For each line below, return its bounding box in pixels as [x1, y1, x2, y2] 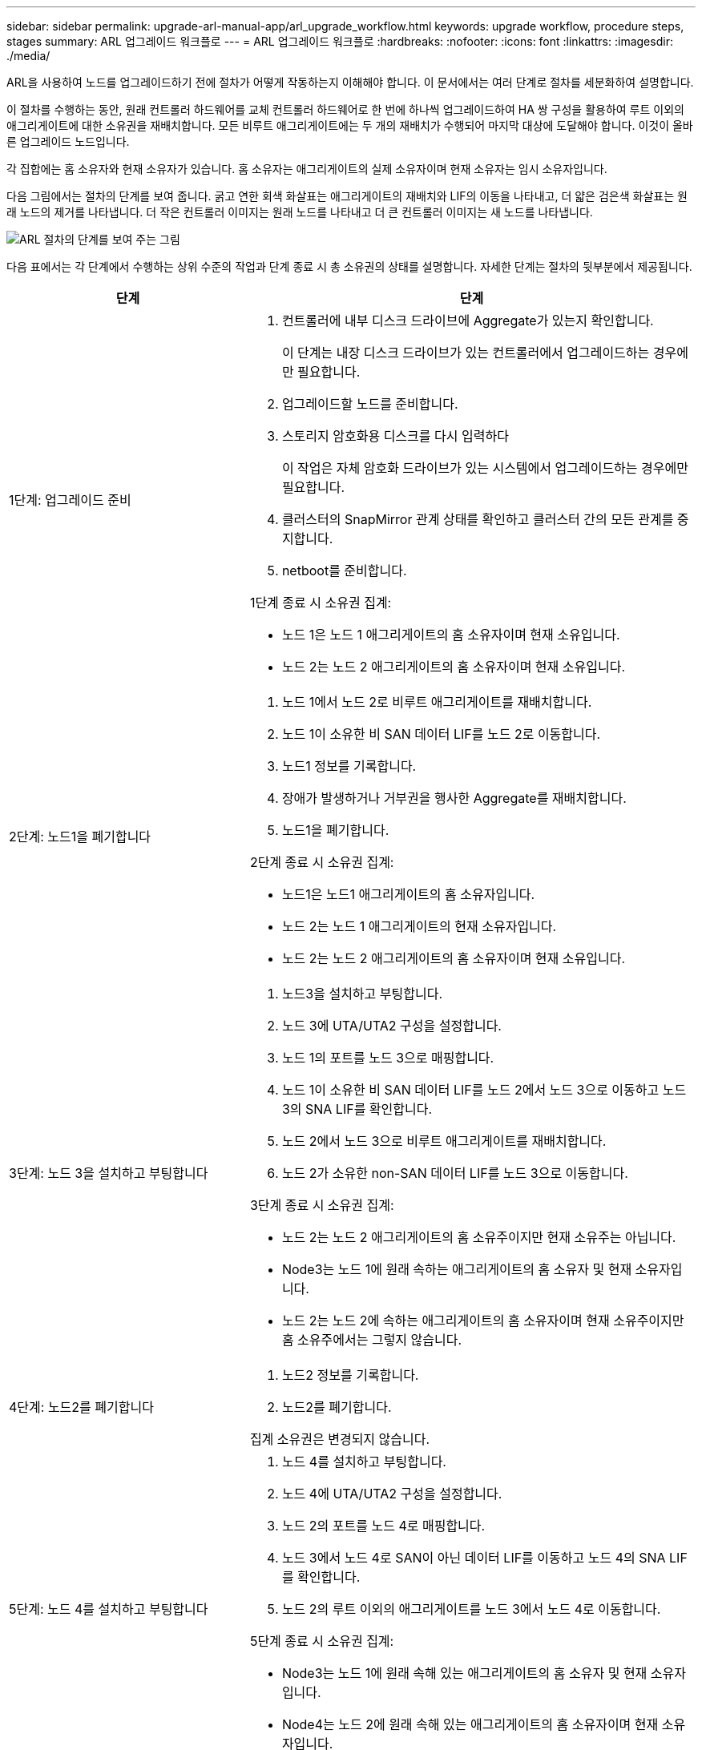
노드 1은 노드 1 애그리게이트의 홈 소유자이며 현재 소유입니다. [281, 627, 620, 643]
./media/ [6, 49, 50, 62]
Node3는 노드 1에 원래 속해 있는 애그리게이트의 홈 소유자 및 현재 [281, 1665, 648, 1681]
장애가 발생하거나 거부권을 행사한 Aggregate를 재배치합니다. [281, 790, 627, 806]
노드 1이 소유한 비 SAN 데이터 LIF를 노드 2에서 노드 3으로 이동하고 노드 [281, 1082, 687, 1098]
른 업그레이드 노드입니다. [6, 135, 130, 148]
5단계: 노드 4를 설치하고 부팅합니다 [9, 1601, 208, 1617]
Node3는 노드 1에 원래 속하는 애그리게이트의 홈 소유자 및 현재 [281, 1261, 632, 1277]
